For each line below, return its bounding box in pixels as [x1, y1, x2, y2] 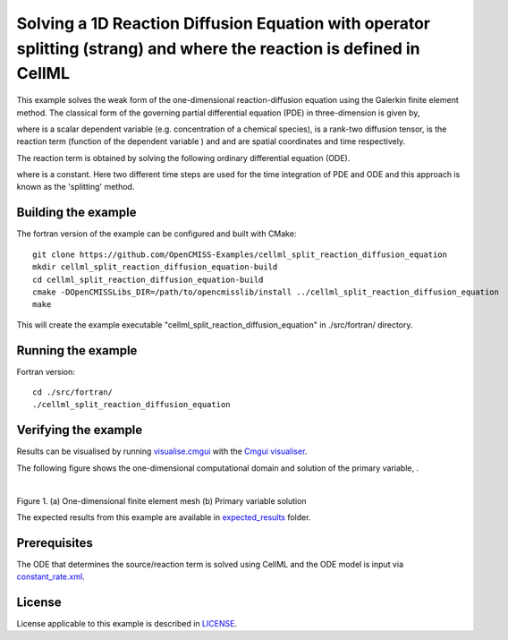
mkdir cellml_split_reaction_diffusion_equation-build [32, 262, 278, 272]
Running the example [16, 343, 138, 358]
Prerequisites [16, 535, 93, 550]
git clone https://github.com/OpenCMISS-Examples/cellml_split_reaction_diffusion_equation [32, 249, 447, 260]
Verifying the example [16, 422, 143, 438]
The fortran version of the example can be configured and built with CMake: [16, 228, 297, 239]
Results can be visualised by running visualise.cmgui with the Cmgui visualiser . [16, 446, 308, 457]
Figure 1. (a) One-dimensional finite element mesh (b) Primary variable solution [16, 495, 308, 506]
